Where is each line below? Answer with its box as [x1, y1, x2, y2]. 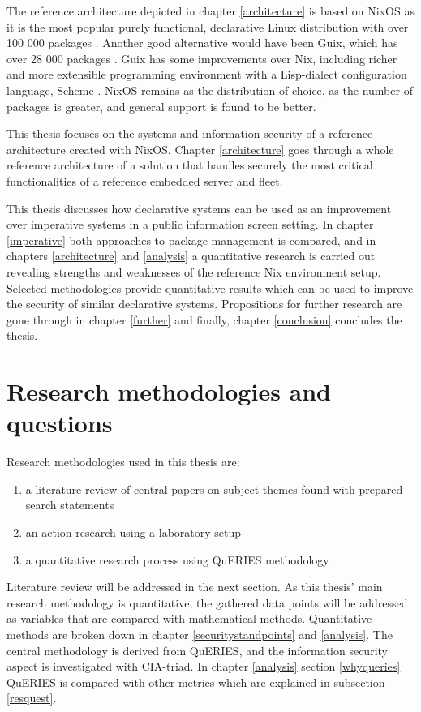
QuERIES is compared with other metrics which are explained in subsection [6, 673, 385, 690]
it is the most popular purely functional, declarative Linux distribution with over [6, 18, 409, 35]
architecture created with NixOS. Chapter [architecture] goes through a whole [6, 140, 394, 157]
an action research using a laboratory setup [25, 523, 242, 540]
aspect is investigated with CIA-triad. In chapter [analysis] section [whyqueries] [6, 658, 401, 675]
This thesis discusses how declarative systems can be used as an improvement [6, 199, 392, 217]
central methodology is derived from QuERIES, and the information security [6, 641, 388, 658]
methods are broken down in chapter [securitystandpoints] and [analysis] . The [6, 625, 393, 642]
